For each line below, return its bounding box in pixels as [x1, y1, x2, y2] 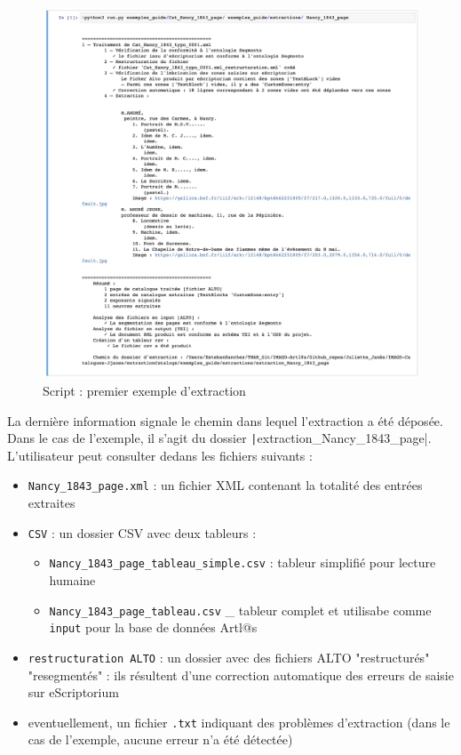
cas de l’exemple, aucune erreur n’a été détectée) [28, 730, 293, 749]
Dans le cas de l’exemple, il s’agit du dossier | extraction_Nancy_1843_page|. [7, 429, 432, 447]
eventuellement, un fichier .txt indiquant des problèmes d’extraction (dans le [28, 712, 450, 731]
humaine [49, 570, 96, 589]
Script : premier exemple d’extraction [43, 381, 246, 399]
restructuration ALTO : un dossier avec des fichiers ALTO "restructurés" [28, 647, 430, 666]
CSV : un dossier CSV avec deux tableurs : [28, 523, 257, 542]
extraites [28, 494, 76, 512]
